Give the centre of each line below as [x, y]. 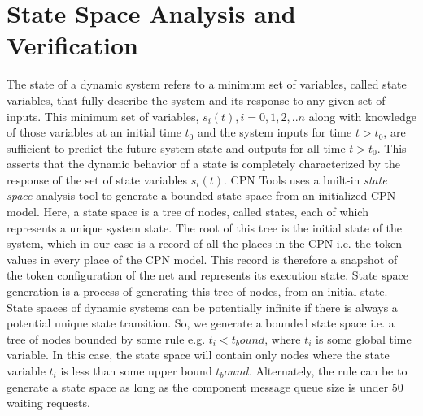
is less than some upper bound [136, 370]
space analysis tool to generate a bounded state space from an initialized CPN [201, 195]
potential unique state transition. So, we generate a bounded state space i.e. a [201, 323]
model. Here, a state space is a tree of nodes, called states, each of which [188, 212]
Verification [72, 45]
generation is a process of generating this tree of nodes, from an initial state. [197, 291]
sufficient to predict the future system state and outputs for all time [176, 147]
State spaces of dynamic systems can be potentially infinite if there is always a [202, 307]
